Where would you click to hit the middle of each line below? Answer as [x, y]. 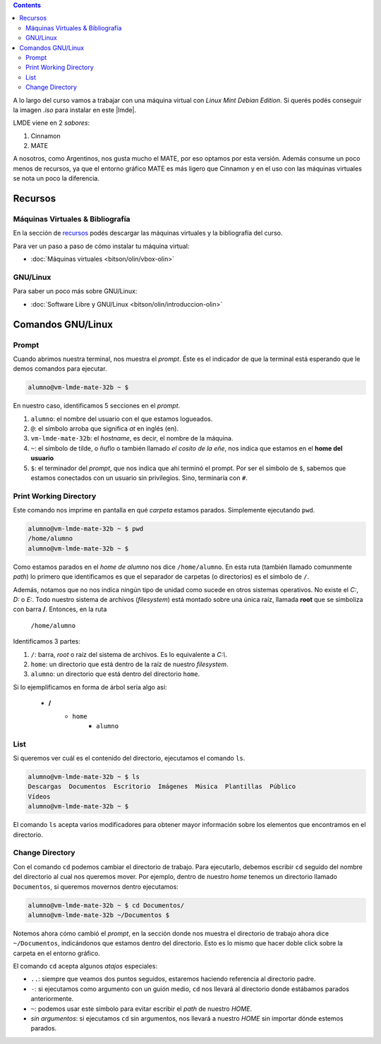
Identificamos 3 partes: [47, 641]
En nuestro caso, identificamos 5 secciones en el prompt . [97, 406]
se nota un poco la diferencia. [56, 178]
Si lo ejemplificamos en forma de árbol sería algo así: [90, 687]
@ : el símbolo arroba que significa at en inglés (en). [105, 429]
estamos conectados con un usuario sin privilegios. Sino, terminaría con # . [139, 478]
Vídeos [39, 796]
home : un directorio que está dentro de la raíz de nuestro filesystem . [129, 664]
